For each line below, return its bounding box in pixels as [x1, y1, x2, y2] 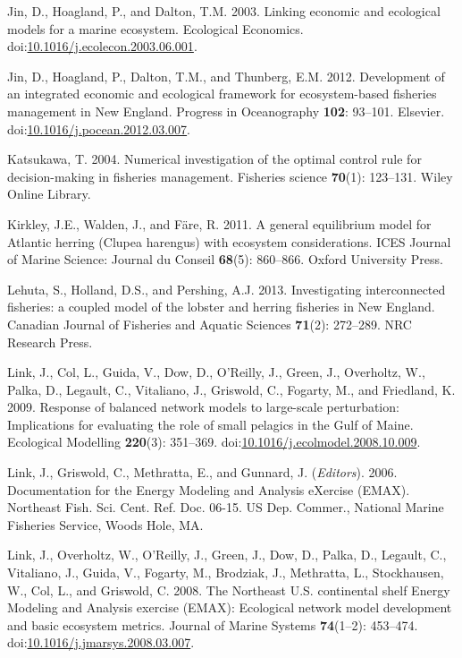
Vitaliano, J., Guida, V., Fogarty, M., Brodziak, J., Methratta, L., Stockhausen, [7, 563, 444, 582]
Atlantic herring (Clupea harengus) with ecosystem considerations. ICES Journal [7, 232, 451, 251]
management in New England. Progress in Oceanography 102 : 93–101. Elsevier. [7, 101, 445, 120]
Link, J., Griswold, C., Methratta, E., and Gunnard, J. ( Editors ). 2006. [7, 463, 398, 482]
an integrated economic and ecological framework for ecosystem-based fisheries [7, 84, 437, 103]
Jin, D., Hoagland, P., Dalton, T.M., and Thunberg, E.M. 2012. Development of [7, 66, 445, 85]
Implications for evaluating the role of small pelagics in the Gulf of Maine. [7, 414, 414, 433]
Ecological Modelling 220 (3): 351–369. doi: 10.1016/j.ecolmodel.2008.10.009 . [7, 432, 421, 451]
